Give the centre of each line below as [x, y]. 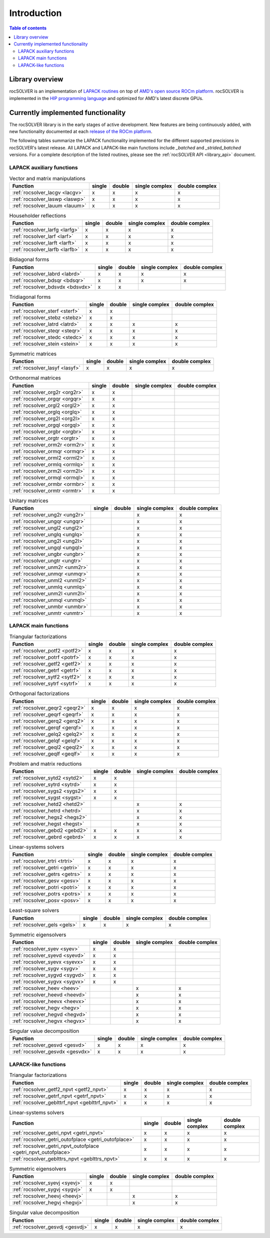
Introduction [35, 13]
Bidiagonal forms [29, 259]
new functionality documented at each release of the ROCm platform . [81, 131]
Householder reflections [38, 215]
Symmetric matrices [33, 354]
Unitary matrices [29, 500]
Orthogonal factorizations [39, 693]
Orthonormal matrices [35, 378]
